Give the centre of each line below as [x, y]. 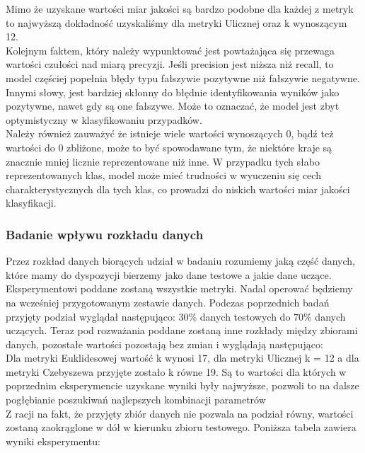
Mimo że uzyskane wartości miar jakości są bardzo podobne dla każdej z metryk [180, 8]
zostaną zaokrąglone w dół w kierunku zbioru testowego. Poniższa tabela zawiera [181, 427]
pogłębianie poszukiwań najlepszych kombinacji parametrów [136, 400]
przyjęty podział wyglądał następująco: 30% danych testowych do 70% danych [176, 316]
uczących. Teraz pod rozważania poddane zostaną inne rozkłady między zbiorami [182, 330]
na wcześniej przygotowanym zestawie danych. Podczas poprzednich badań [168, 302]
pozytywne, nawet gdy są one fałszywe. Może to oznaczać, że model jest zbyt [173, 106]
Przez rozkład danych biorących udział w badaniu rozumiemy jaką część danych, [180, 261]
